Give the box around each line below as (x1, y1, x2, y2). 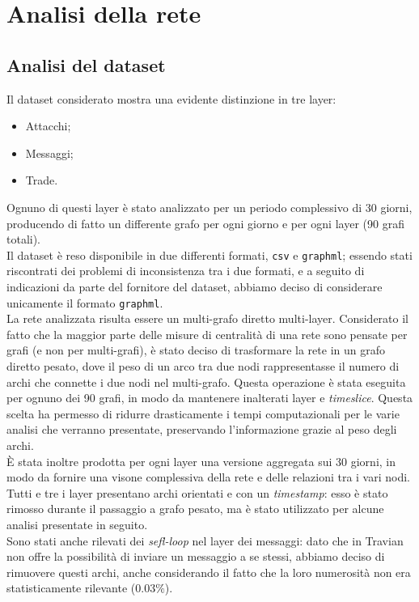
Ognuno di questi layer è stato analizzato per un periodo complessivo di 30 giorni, (6, 198, 413, 215)
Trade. (25, 172, 58, 189)
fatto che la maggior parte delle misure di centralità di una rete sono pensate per (6, 325, 408, 342)
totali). (6, 231, 41, 248)
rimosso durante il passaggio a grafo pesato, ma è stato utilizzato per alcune (6, 500, 384, 517)
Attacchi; (25, 117, 71, 134)
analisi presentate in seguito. (6, 515, 148, 532)
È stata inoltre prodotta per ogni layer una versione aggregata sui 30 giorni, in (6, 452, 396, 469)
